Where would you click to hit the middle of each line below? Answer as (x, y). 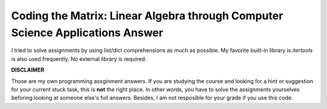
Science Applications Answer (87, 33)
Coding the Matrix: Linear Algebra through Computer (147, 16)
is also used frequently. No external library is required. (79, 59)
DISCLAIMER (28, 70)
